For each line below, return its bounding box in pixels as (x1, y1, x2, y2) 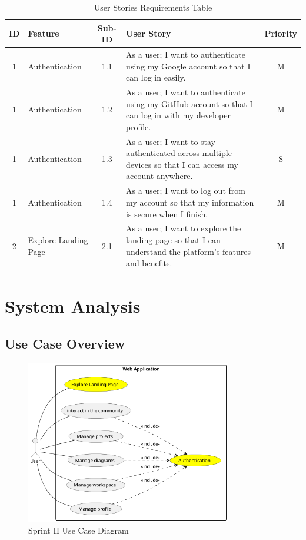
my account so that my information (126, 196, 254, 208)
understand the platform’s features (126, 245, 251, 257)
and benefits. (126, 257, 172, 269)
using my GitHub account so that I (126, 97, 253, 110)
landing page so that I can (126, 233, 221, 246)
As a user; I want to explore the (126, 222, 241, 234)
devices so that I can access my (126, 158, 238, 170)
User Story (126, 27, 171, 39)
